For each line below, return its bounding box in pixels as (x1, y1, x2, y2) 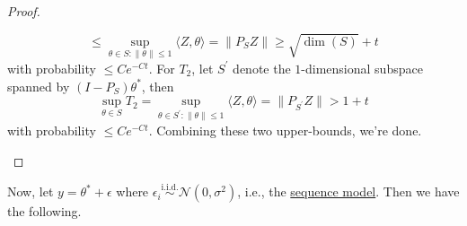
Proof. (7, 2, 40, 20)
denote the (233, 58, 291, 77)
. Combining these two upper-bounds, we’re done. (148, 120, 422, 139)
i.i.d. (161, 182, 179, 192)
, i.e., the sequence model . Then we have (237, 182, 460, 201)
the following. (7, 202, 82, 221)
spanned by (7, 76, 70, 95)
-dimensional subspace (301, 58, 423, 77)
